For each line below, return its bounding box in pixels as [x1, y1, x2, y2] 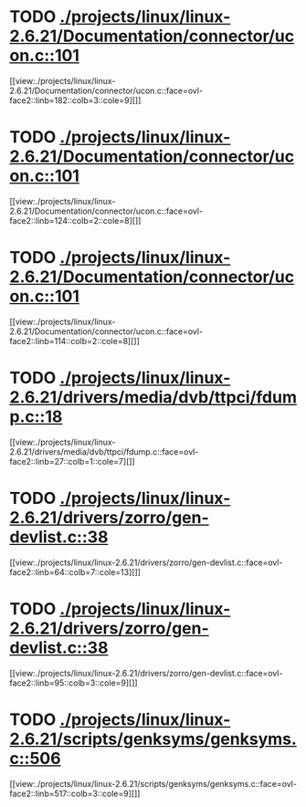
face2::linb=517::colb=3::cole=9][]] [9, 788, 141, 799]
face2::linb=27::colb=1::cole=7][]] [9, 456, 135, 466]
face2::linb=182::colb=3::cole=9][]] [9, 94, 142, 106]
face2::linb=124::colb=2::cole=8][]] [9, 215, 142, 225]
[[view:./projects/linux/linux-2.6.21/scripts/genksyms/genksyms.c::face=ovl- [9, 778, 297, 789]
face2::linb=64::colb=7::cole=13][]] [9, 566, 142, 577]
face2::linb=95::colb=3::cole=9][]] [9, 677, 139, 688]
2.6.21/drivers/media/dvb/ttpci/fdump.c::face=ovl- [9, 445, 199, 457]
